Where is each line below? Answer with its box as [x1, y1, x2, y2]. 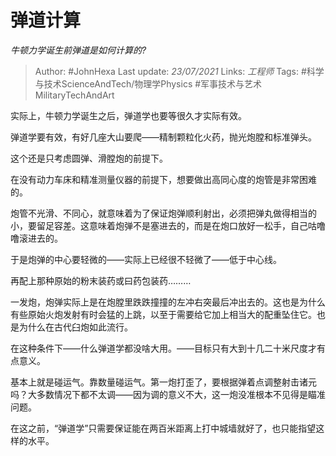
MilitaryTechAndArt [34, 89, 115, 101]
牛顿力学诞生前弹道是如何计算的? [10, 44, 147, 56]
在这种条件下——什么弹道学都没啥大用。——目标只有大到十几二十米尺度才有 [10, 342, 326, 354]
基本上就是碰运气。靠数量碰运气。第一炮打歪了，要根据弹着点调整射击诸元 [10, 376, 317, 388]
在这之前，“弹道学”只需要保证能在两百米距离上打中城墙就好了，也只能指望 [10, 422, 317, 434]
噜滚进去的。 [10, 232, 63, 244]
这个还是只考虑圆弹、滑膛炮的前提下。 [10, 152, 168, 164]
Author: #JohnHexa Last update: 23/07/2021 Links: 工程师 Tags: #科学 [34, 65, 325, 77]
